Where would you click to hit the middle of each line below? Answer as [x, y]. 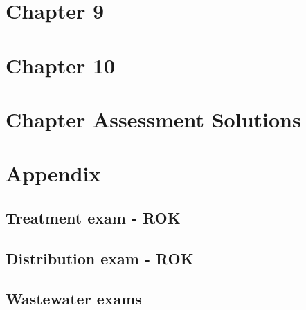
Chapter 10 [61, 65]
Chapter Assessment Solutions [153, 119]
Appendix [53, 173]
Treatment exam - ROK [93, 217]
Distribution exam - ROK [100, 258]
